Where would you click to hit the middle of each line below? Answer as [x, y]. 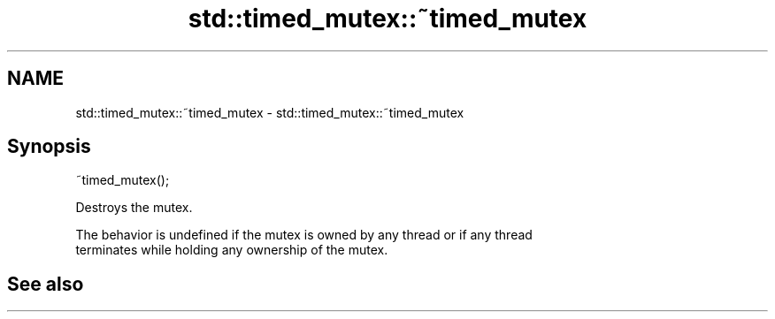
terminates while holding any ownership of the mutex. [232, 250]
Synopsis [49, 147]
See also [46, 284]
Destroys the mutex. [134, 208]
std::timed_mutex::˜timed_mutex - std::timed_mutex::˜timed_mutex [270, 112]
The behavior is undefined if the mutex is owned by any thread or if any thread [304, 235]
